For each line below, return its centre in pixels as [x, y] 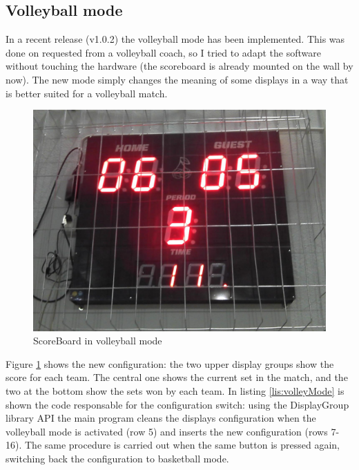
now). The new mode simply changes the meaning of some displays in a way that [177, 79]
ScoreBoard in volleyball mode [98, 341]
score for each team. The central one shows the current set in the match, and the [177, 377]
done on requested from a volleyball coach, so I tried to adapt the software [163, 52]
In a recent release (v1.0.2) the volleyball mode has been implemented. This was [175, 39]
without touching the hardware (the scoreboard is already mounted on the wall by [179, 66]
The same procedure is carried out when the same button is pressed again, [182, 445]
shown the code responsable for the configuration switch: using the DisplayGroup [177, 404]
